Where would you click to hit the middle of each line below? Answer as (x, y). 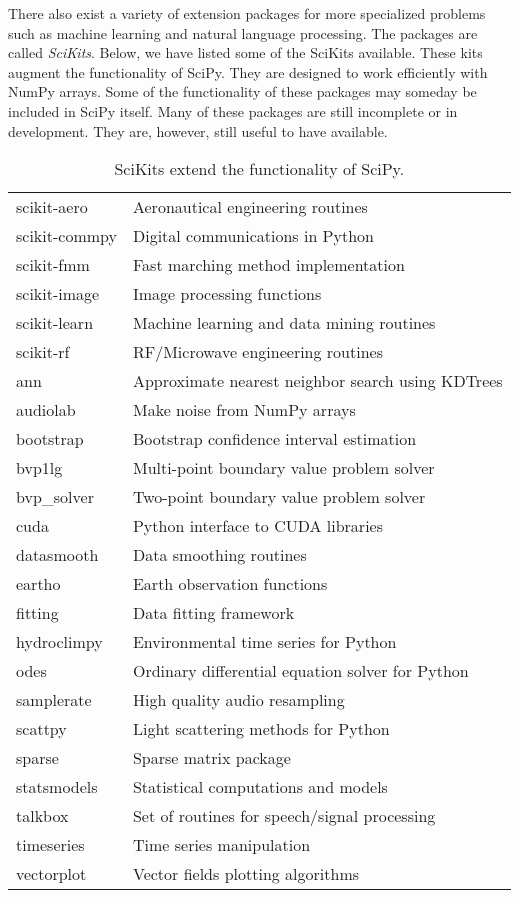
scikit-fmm (53, 265)
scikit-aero (52, 207)
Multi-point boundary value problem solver (283, 468)
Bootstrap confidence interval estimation (274, 439)
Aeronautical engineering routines (250, 207)
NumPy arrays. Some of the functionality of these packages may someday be (242, 91)
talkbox (42, 816)
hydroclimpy (59, 642)
